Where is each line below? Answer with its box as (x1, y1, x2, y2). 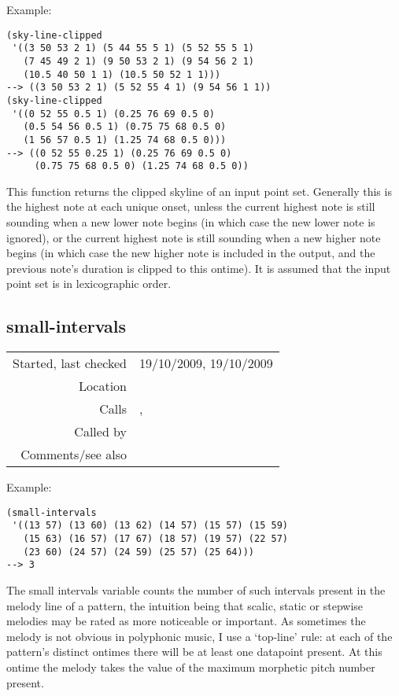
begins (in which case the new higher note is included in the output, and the (6, 245, 375, 261)
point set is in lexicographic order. (6, 275, 172, 292)
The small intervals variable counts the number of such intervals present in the (6, 582, 386, 598)
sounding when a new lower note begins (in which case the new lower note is (6, 214, 375, 230)
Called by (74, 422, 127, 441)
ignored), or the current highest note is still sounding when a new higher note (6, 229, 381, 245)
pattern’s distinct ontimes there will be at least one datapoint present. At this (6, 643, 382, 660)
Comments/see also (20, 445, 127, 464)
